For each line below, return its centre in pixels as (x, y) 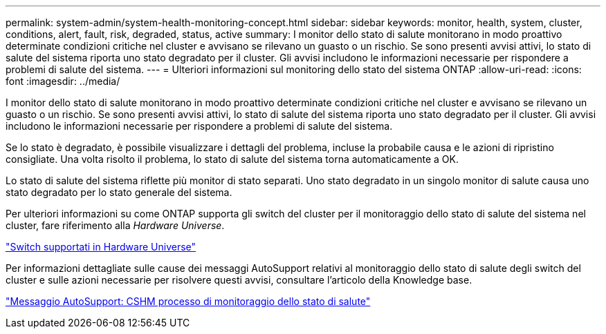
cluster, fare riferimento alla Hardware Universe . (115, 225)
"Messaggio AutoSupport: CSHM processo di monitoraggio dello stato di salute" (188, 301)
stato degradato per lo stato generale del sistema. (119, 192)
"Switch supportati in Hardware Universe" (101, 247)
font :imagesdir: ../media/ (63, 81)
